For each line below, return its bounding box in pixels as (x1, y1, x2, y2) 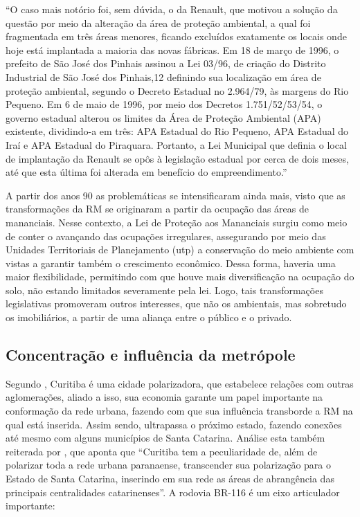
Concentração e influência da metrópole (6, 344, 296, 365)
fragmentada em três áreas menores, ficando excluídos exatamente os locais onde (6, 29, 347, 44)
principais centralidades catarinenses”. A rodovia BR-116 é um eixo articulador (6, 484, 340, 499)
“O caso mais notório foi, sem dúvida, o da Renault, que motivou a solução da (6, 2, 338, 16)
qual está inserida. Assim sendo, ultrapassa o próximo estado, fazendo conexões (6, 417, 342, 431)
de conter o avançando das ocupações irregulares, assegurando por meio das (6, 228, 326, 243)
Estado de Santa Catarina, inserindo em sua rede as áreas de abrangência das (6, 471, 334, 486)
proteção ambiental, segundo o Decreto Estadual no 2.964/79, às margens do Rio (6, 83, 349, 98)
